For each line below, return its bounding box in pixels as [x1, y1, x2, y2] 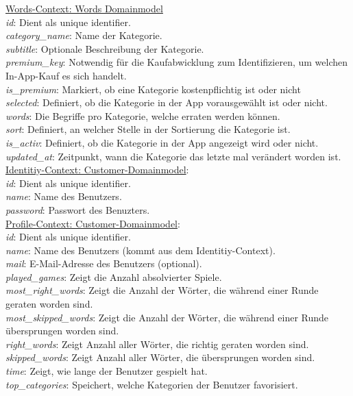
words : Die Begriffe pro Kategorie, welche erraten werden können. [5, 108, 280, 123]
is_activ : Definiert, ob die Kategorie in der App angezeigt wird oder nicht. [5, 135, 319, 149]
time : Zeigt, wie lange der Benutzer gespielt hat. [5, 364, 208, 378]
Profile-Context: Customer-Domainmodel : [5, 216, 180, 230]
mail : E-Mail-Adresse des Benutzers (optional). [5, 256, 202, 271]
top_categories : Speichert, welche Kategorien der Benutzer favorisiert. [5, 377, 298, 391]
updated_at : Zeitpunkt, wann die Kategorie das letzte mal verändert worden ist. [5, 149, 341, 163]
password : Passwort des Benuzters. [5, 202, 150, 216]
